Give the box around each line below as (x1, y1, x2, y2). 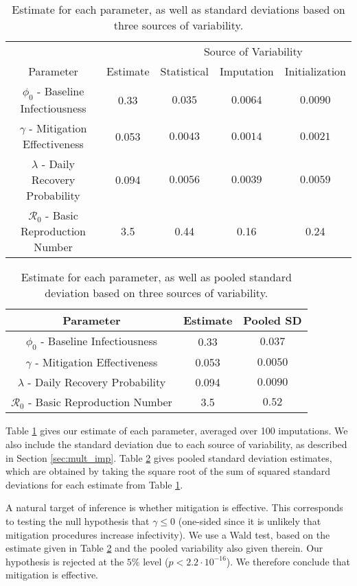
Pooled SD (243, 312, 302, 329)
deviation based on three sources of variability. (45, 285, 268, 301)
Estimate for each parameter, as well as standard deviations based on (12, 1, 345, 17)
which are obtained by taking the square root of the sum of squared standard (5, 464, 331, 478)
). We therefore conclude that (226, 554, 350, 568)
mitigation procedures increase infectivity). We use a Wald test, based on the (5, 527, 330, 541)
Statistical (160, 63, 209, 79)
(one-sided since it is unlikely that (178, 513, 321, 528)
